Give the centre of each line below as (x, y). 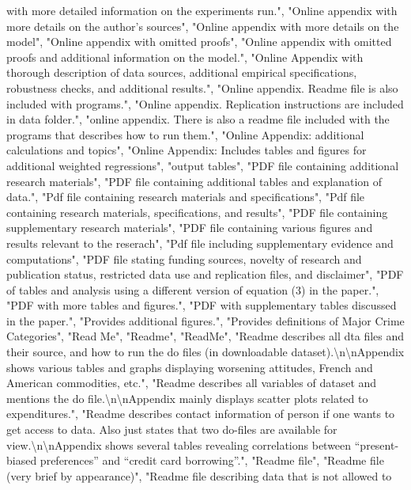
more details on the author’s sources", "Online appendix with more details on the (203, 26)
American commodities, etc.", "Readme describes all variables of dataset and (192, 383)
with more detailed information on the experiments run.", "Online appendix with (202, 10)
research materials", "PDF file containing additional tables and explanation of (194, 181)
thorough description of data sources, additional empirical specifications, (182, 72)
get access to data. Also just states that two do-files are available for (172, 429)
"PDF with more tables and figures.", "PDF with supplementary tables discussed (202, 305)
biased (22, 460)
